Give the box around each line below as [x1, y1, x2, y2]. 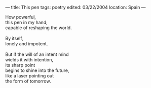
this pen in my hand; [5, 20, 48, 25]
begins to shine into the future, [5, 67, 69, 73]
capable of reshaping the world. [5, 25, 72, 31]
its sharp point [5, 62, 35, 68]
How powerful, [5, 14, 36, 20]
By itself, [5, 35, 24, 41]
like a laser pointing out [5, 73, 54, 78]
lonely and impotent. [5, 41, 48, 47]
